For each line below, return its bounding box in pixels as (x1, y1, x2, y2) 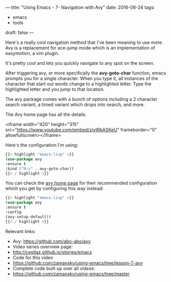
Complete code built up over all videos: (12, 265, 95, 271)
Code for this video (12, 254, 54, 261)
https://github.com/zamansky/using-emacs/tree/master (12, 270, 130, 277)
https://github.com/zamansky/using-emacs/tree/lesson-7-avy (12, 260, 143, 266)
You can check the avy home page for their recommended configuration (5, 180, 157, 186)
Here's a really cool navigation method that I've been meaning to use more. (5, 39, 163, 45)
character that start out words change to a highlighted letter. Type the (5, 81, 152, 87)
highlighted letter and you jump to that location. (5, 86, 105, 92)
